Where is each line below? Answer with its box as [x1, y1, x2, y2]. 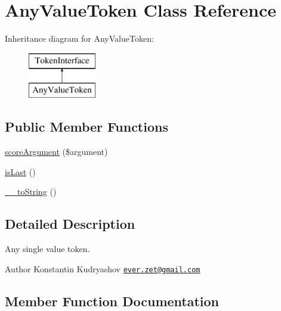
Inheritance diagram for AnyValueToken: [5, 32, 154, 45]
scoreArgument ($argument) [5, 145, 108, 158]
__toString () [5, 185, 57, 198]
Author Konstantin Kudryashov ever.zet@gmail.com [5, 262, 200, 275]
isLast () [5, 165, 36, 178]
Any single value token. [5, 242, 90, 255]
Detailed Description [5, 214, 135, 233]
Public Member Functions [5, 117, 168, 136]
